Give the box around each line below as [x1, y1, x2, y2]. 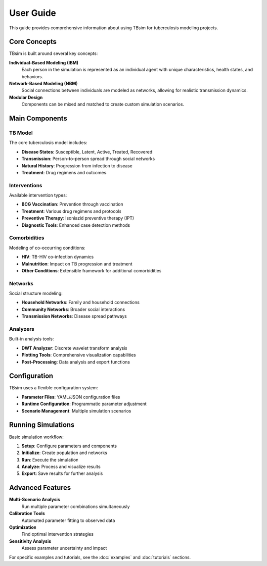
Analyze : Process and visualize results [21, 463, 101, 470]
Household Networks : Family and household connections [21, 300, 140, 306]
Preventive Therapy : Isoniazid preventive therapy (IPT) [21, 215, 134, 221]
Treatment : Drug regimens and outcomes [21, 169, 106, 175]
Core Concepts [9, 38, 57, 46]
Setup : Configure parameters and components [21, 443, 117, 449]
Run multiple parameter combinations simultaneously [21, 503, 130, 510]
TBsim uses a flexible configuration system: [9, 385, 98, 391]
